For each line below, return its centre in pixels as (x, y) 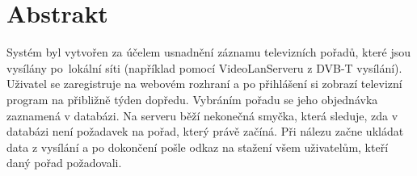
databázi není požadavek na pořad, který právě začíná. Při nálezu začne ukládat (205, 131)
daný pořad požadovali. (64, 163)
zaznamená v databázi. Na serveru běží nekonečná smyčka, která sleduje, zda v (202, 115)
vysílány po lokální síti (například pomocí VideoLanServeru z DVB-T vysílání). (204, 67)
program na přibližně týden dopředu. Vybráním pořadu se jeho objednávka (192, 99)
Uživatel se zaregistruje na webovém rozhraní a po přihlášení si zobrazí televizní (204, 84)
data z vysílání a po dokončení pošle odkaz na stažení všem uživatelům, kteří (198, 147)
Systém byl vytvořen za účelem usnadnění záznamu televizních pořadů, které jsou (209, 52)
